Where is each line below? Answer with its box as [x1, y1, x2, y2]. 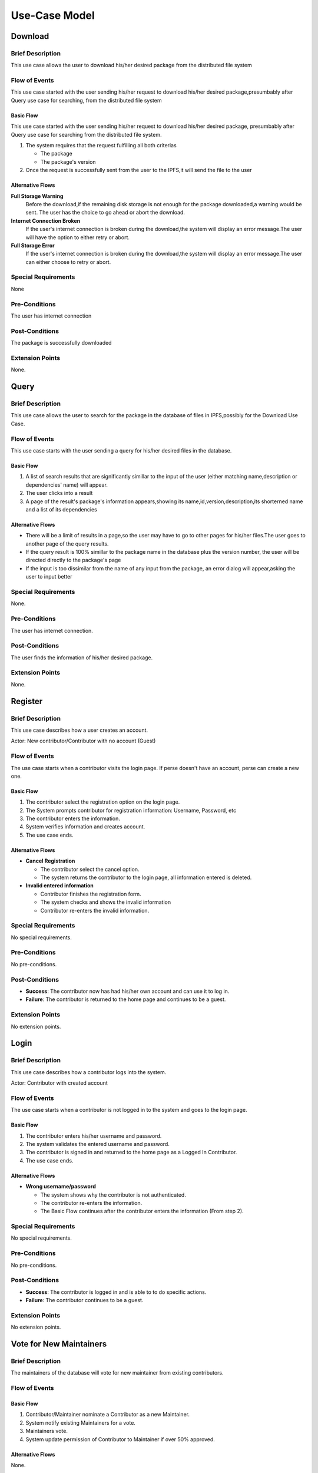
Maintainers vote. [25, 1428, 68, 1435]
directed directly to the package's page [25, 557, 121, 564]
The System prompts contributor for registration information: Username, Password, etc [25, 807, 237, 814]
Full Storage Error [11, 242, 55, 249]
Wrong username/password [25, 1183, 97, 1190]
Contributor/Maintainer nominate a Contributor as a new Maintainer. [25, 1411, 190, 1418]
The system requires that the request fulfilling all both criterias [25, 142, 177, 149]
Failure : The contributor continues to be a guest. [25, 1297, 144, 1304]
